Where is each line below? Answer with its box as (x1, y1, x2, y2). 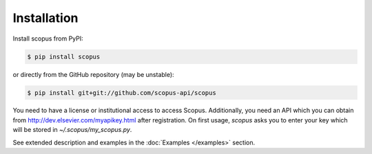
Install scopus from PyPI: (12, 34, 84, 43)
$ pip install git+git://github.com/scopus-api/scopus (27, 89, 216, 96)
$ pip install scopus (27, 52, 101, 60)
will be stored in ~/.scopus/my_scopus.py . (12, 126, 132, 134)
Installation (12, 10, 79, 25)
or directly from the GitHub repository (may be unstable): (12, 70, 175, 78)
